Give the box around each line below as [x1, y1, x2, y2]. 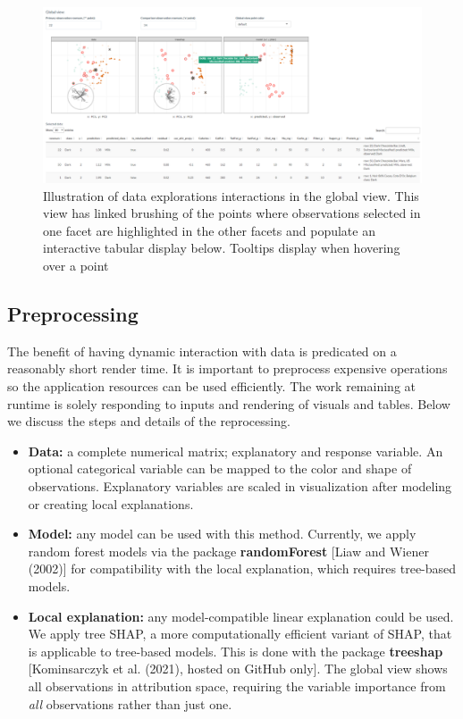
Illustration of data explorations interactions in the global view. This [43, 186, 419, 205]
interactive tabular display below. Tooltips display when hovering [43, 238, 400, 257]
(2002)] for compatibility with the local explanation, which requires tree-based [28, 559, 457, 578]
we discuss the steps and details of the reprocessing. [7, 412, 290, 431]
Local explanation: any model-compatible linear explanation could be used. [28, 606, 454, 625]
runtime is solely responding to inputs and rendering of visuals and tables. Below [7, 394, 450, 413]
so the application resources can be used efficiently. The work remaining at [7, 377, 416, 396]
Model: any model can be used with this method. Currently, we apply [28, 524, 417, 543]
